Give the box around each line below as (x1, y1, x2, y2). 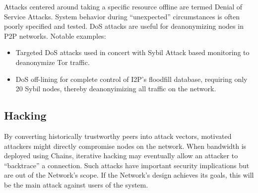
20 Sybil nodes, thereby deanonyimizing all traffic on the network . (15, 83, 216, 94)
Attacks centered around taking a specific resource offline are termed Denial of (4, 1, 243, 11)
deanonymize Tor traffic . (15, 57, 90, 67)
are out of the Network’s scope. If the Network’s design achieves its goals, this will (4, 170, 254, 180)
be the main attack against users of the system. (4, 179, 148, 190)
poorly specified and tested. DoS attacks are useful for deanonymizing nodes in (4, 21, 244, 31)
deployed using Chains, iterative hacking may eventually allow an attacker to (4, 150, 238, 161)
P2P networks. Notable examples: (4, 30, 106, 41)
